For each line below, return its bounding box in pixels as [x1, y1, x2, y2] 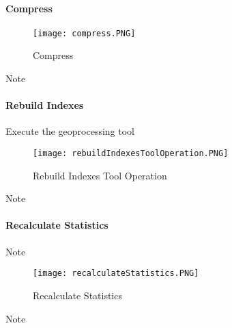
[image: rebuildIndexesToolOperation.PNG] [33, 149, 229, 159]
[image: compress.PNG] [33, 28, 136, 38]
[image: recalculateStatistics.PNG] [33, 268, 199, 279]
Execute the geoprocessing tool [5, 124, 134, 138]
